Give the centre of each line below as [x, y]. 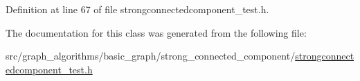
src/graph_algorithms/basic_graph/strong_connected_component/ [151, 56]
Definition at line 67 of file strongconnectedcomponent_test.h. [137, 9]
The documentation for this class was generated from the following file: [156, 32]
